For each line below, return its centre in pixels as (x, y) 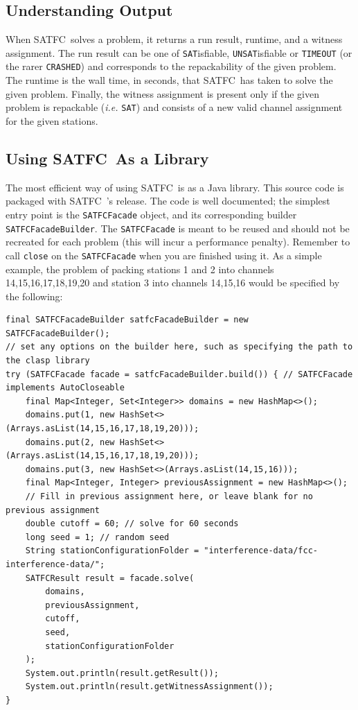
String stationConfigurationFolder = (112, 551)
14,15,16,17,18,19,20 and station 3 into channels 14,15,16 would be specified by (173, 283)
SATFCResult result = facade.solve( (110, 578)
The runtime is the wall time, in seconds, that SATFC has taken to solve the (169, 80)
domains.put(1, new (70, 415)
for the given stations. (52, 120)
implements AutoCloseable (65, 388)
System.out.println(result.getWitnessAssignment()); (149, 687)
